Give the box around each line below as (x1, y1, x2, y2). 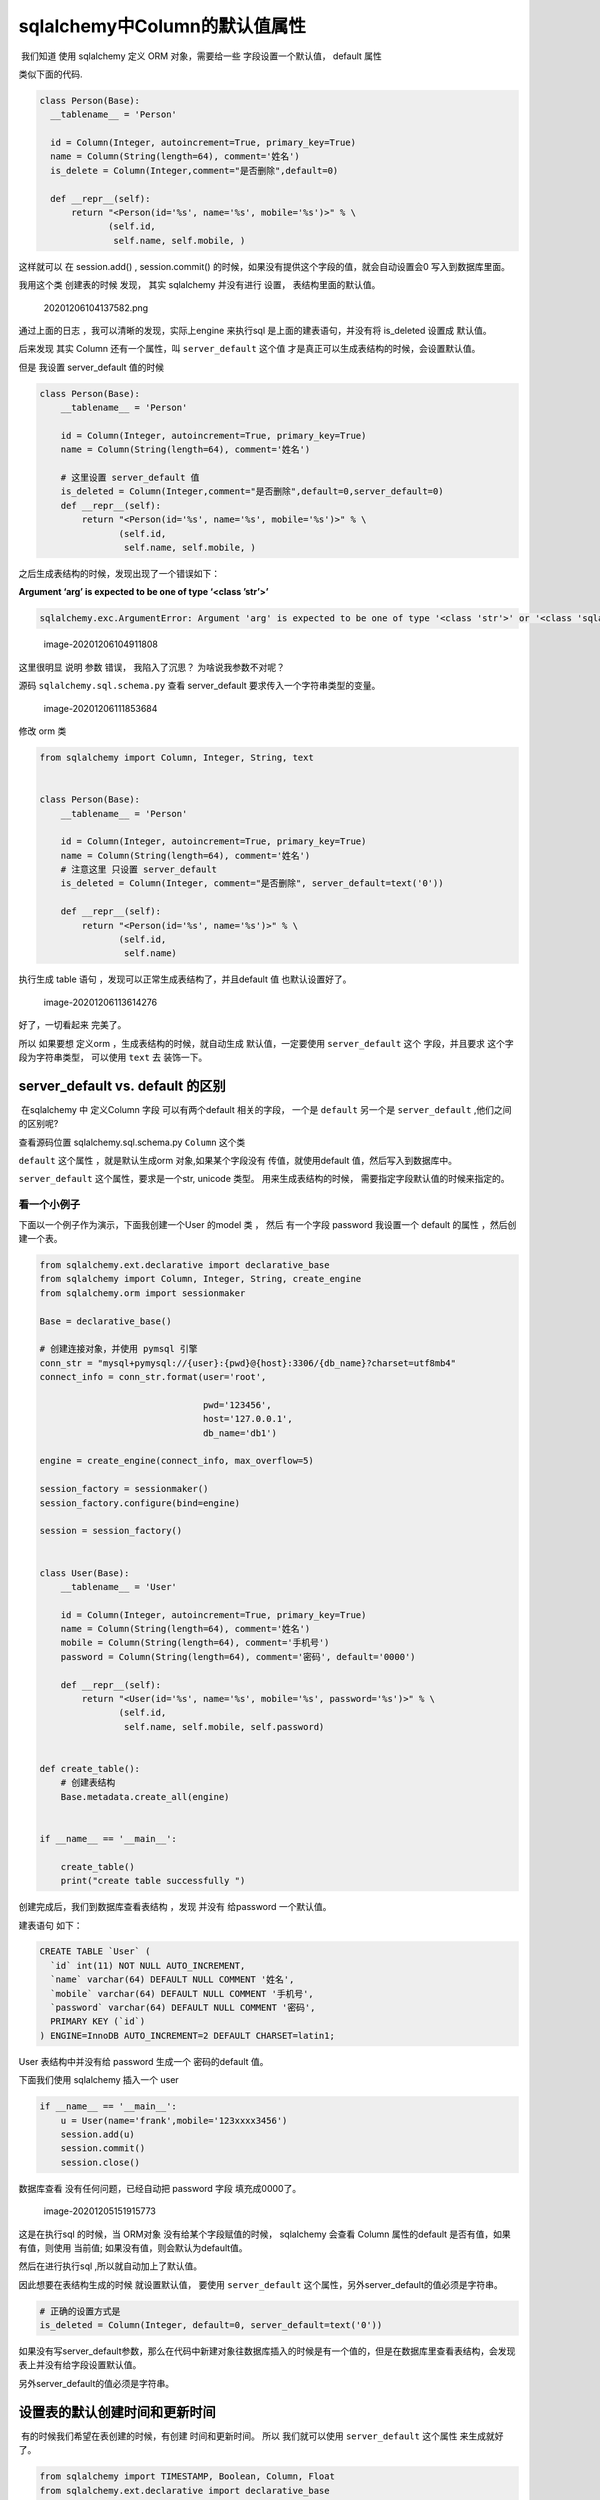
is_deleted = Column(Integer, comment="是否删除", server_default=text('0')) (60, 878, 444, 889)
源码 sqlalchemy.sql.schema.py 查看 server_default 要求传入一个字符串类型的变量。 (18, 680, 381, 692)
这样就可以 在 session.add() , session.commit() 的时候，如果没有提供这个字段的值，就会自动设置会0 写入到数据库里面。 (18, 260, 510, 272)
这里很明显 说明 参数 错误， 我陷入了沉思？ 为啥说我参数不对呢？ (18, 661, 285, 673)
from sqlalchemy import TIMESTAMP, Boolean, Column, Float (39, 2471, 335, 2482)
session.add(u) (60, 2128, 135, 2140)
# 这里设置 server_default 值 (60, 472, 200, 484)
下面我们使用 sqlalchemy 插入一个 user (18, 2074, 179, 2086)
